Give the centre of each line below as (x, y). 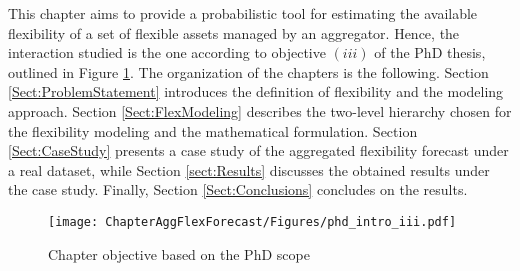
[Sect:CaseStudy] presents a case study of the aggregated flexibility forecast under (258, 150)
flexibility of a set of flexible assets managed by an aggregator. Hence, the (234, 32)
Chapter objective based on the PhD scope (179, 253)
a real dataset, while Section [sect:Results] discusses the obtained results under (249, 169)
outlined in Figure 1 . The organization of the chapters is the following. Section (248, 71)
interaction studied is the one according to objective (167, 52)
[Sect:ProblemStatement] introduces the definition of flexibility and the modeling (256, 91)
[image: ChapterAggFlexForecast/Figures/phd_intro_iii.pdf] (252, 221)
